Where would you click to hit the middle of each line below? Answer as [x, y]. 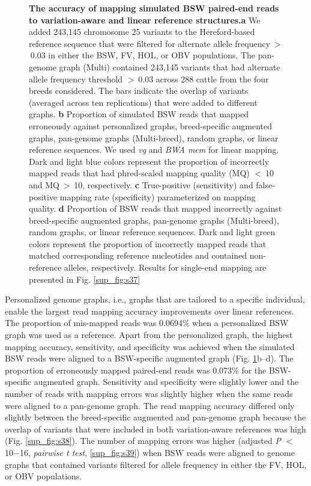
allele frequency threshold [76, 78]
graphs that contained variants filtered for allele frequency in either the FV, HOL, [156, 464]
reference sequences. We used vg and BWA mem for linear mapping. [154, 149]
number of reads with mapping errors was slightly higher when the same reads [149, 393]
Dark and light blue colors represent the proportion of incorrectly [149, 161]
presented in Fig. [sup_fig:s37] [85, 279]
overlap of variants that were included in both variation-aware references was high [155, 429]
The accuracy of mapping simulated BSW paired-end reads [154, 8]
